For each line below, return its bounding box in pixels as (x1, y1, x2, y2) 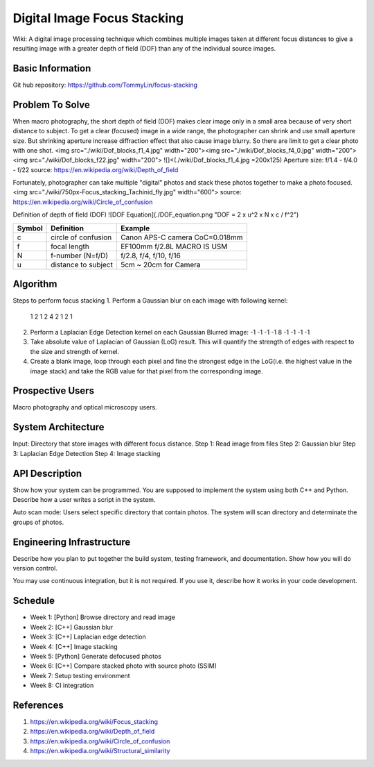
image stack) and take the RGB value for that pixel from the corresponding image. (30, 366, 263, 375)
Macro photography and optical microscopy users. (12, 403, 157, 412)
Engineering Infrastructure (12, 536, 131, 548)
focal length (51, 242, 90, 251)
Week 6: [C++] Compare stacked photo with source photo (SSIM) (30, 661, 217, 670)
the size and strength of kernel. (30, 347, 120, 355)
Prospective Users (12, 385, 95, 397)
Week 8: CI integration (30, 681, 94, 690)
